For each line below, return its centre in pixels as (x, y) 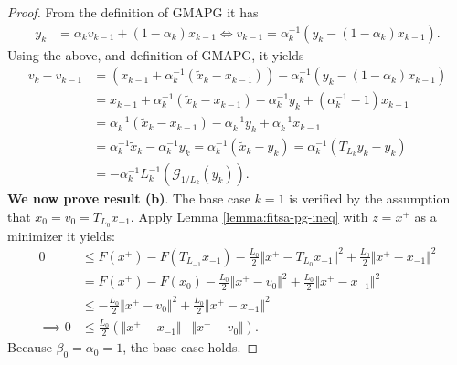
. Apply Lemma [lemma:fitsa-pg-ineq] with (249, 216)
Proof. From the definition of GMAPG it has (133, 12)
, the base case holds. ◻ (191, 347)
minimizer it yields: (61, 235)
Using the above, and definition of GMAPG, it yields (156, 54)
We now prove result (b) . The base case (129, 198)
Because (30, 347)
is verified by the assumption (370, 198)
